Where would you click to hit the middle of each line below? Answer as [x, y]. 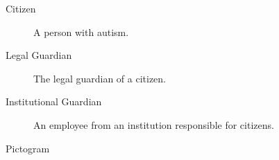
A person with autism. [81, 32]
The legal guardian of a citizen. [100, 78]
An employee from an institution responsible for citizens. [154, 124]
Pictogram [28, 148]
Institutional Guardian [54, 101]
